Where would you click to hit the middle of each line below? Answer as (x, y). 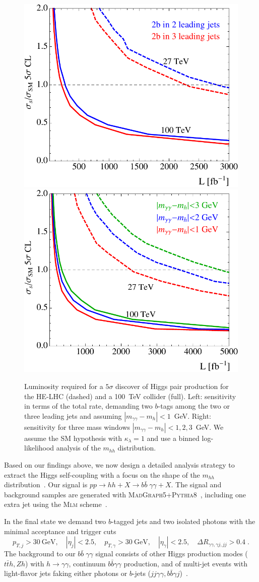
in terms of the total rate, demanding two (88, 406)
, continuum (87, 563)
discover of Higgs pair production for (172, 386)
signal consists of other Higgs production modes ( (172, 554)
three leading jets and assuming (73, 415)
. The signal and (196, 484)
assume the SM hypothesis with (73, 438)
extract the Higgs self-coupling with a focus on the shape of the (102, 474)
